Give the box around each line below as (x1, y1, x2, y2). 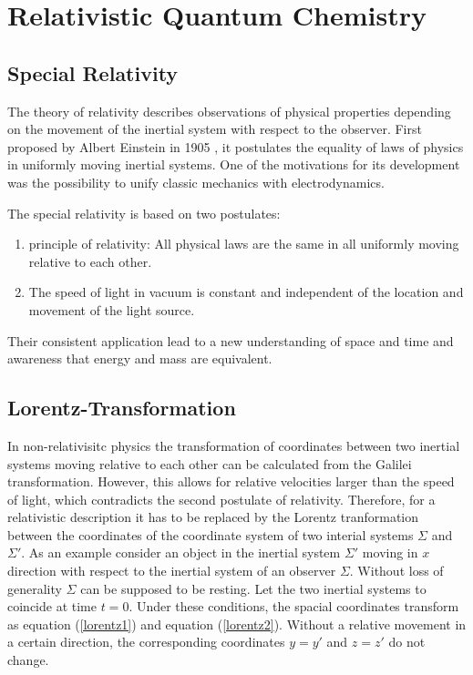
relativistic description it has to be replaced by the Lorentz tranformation (7, 507, 419, 527)
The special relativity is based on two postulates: (7, 203, 281, 222)
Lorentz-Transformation (7, 394, 236, 422)
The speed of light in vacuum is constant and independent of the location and (28, 282, 464, 302)
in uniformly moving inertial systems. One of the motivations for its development (7, 155, 460, 174)
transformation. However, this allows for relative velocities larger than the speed (7, 472, 455, 491)
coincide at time (7, 597, 97, 616)
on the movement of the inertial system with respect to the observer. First (7, 119, 422, 138)
